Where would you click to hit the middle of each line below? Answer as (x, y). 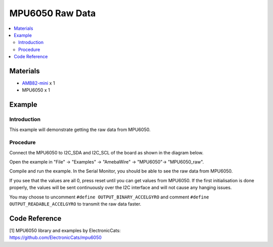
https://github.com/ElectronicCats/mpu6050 (56, 237)
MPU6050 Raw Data (53, 13)
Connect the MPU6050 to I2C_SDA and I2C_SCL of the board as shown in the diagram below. (106, 152)
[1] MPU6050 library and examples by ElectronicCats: (65, 230)
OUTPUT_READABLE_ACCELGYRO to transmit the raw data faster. (75, 204)
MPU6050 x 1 (36, 90)
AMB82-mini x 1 (38, 83)
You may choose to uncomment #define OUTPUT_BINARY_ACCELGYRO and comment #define (109, 197)
